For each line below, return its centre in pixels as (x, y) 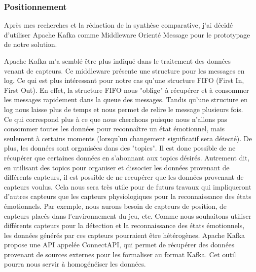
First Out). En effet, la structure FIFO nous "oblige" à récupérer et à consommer (127, 90)
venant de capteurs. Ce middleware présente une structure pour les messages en (124, 70)
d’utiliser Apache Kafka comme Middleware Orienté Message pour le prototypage (127, 34)
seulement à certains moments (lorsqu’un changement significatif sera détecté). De (128, 138)
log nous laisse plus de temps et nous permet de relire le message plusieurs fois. (124, 109)
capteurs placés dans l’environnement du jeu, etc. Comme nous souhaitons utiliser (128, 215)
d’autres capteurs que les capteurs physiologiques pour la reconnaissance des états (128, 196)
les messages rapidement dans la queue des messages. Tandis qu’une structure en (126, 99)
